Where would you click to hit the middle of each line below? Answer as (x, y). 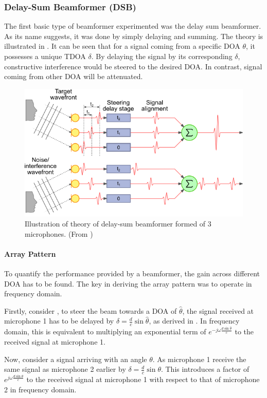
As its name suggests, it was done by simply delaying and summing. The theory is (134, 36)
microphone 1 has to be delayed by (59, 321)
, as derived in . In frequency (194, 321)
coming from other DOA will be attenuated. (74, 76)
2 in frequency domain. (40, 389)
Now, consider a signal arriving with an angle (76, 359)
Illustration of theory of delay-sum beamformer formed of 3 (118, 224)
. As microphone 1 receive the (199, 359)
